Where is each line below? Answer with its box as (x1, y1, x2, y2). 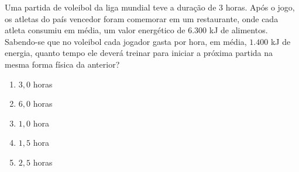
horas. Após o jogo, (225, 1, 295, 13)
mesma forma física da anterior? (5, 58, 120, 70)
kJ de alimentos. (209, 24, 268, 36)
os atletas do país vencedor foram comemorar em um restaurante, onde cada (5, 12, 279, 24)
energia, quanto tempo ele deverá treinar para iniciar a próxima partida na (5, 47, 273, 59)
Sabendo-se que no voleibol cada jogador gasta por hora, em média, (5, 35, 247, 47)
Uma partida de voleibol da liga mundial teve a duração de (5, 1, 216, 13)
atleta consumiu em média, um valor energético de (5, 24, 185, 36)
